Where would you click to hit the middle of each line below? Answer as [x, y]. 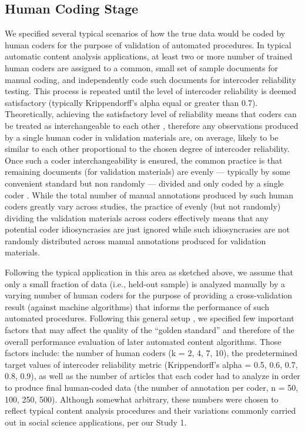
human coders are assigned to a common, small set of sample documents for [141, 67]
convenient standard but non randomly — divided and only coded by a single [144, 183]
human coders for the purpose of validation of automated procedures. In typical [148, 44]
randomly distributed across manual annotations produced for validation [135, 240]
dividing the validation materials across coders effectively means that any [137, 217]
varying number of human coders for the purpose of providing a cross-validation [149, 295]
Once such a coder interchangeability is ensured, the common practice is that [144, 160]
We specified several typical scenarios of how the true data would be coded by [145, 33]
